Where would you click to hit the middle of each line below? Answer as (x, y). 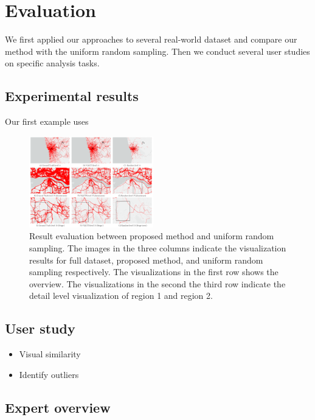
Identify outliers (49, 374)
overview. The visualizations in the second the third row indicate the (157, 283)
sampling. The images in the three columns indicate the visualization (158, 247)
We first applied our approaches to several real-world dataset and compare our (151, 39)
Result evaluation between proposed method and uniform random (152, 236)
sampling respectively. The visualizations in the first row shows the (154, 272)
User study (40, 328)
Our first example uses (47, 121)
